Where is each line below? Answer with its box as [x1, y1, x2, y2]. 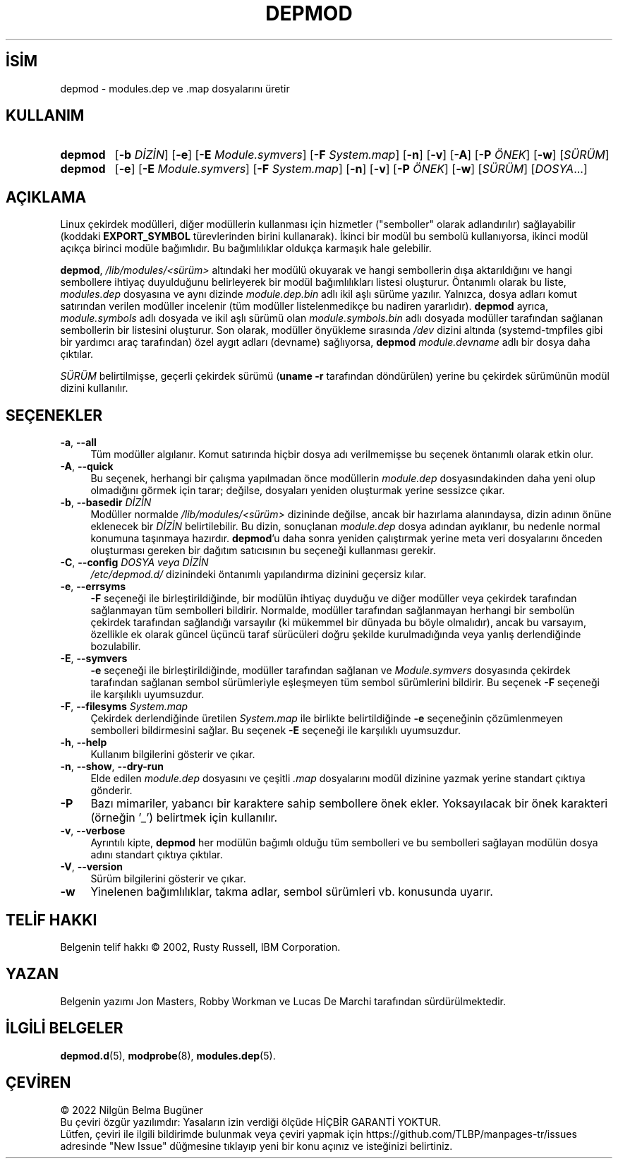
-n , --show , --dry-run [60, 760, 164, 773]
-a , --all [60, 436, 97, 449]
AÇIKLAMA [6, 188, 87, 206]
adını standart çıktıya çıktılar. [90, 848, 223, 861]
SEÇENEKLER [6, 406, 103, 424]
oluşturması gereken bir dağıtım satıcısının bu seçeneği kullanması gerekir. [90, 544, 436, 557]
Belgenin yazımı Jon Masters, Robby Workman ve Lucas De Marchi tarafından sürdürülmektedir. [60, 995, 506, 1007]
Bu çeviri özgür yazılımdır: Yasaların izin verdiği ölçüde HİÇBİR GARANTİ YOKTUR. [60, 1115, 442, 1128]
